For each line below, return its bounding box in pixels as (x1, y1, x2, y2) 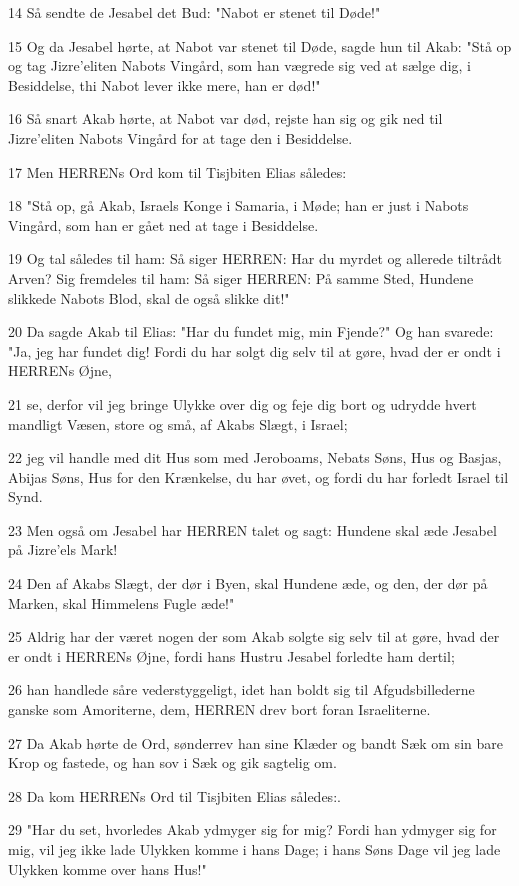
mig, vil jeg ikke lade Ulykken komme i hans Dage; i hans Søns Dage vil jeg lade (8, 839, 501, 859)
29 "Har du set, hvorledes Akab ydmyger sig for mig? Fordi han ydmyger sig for (8, 819, 497, 840)
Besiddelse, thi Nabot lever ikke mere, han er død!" (8, 74, 321, 95)
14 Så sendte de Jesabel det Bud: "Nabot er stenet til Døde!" (8, 2, 381, 22)
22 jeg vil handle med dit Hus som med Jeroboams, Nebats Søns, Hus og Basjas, (8, 447, 502, 468)
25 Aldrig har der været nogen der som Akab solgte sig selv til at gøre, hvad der (8, 626, 500, 647)
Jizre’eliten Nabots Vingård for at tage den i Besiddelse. (8, 127, 353, 148)
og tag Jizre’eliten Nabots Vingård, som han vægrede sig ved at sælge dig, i (8, 55, 471, 76)
